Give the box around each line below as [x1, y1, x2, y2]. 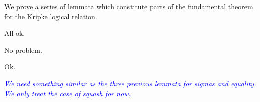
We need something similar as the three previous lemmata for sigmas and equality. [4, 78, 256, 88]
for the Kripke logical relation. [4, 11, 97, 21]
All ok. [4, 28, 25, 38]
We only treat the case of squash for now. [4, 88, 131, 98]
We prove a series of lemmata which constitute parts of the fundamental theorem [4, 1, 253, 11]
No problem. [4, 44, 42, 55]
